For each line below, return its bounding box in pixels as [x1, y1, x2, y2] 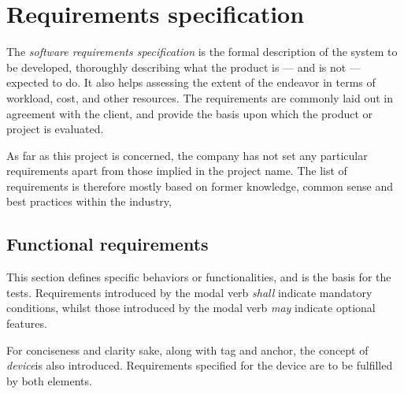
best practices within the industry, [6, 193, 172, 210]
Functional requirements [6, 232, 209, 256]
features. [6, 315, 47, 332]
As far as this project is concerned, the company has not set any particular [6, 147, 368, 163]
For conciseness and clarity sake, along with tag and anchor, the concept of [6, 341, 369, 358]
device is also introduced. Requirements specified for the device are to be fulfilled [6, 357, 393, 374]
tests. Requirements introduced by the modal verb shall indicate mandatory [6, 284, 372, 300]
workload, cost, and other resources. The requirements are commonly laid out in [6, 89, 393, 106]
